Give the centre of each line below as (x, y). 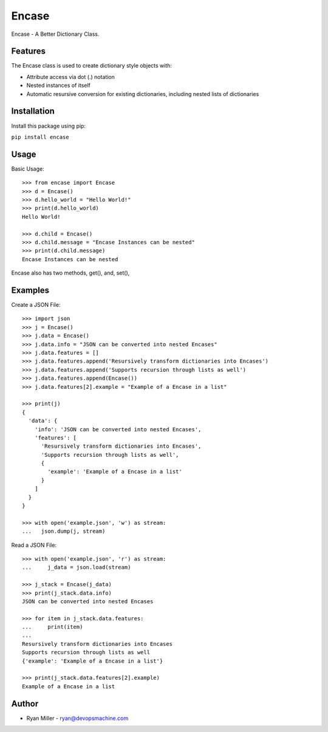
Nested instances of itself (59, 86)
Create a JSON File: (36, 305)
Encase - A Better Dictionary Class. (55, 34)
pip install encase (40, 137)
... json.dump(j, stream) (64, 531)
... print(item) (53, 627)
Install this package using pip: (49, 126)
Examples (30, 290)
